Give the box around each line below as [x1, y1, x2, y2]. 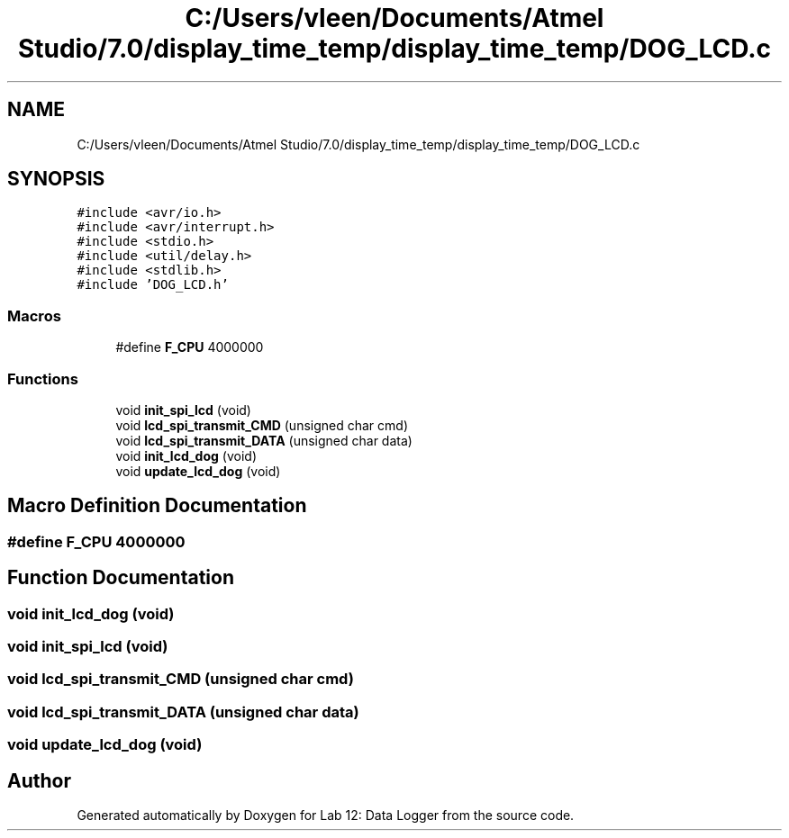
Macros [7, 306, 61, 325]
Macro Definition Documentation [7, 494, 307, 518]
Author [7, 769, 71, 792]
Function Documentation [7, 566, 234, 590]
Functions [7, 369, 78, 388]
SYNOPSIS [7, 167, 105, 191]
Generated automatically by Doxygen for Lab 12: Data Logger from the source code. [77, 806, 575, 823]
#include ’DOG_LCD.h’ [77, 277, 229, 293]
